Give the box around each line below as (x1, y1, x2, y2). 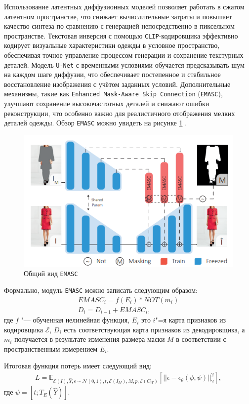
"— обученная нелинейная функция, (21, 315, 130, 325)
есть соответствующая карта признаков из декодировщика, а (64, 324, 245, 334)
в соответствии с (176, 334, 226, 344)
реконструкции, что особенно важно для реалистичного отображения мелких (4, 108, 235, 118)
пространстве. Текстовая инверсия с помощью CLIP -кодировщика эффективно (4, 30, 238, 40)
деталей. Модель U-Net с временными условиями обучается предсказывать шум (4, 59, 245, 70)
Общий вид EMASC (24, 268, 78, 279)
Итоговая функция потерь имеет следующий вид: (4, 360, 152, 370)
